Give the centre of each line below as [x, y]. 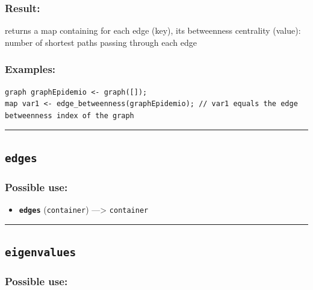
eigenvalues [41, 253]
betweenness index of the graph [70, 115]
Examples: [30, 69]
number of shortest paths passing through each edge [101, 42]
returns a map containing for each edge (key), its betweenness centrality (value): [153, 30]
